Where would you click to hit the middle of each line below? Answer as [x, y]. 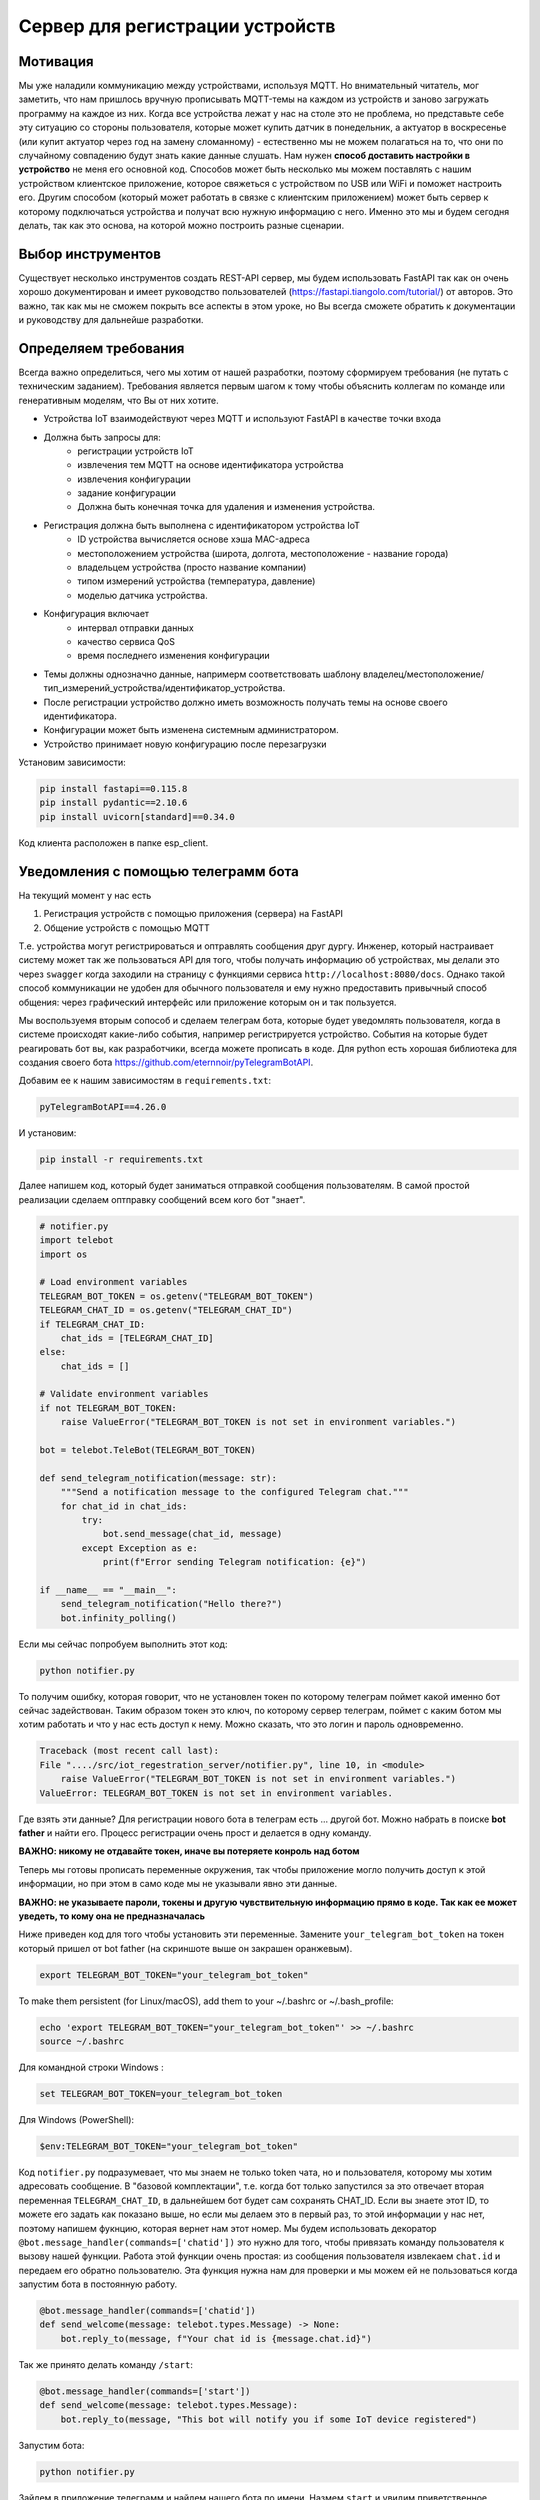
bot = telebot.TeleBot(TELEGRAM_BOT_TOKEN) [148, 1450]
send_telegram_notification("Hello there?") [171, 1604]
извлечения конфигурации [134, 479]
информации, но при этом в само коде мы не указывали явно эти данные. [178, 1884]
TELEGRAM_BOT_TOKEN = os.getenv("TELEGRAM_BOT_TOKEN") [176, 1296]
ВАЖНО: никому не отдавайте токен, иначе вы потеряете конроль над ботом [189, 1851]
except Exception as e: [140, 1548]
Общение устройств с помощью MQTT [126, 927]
